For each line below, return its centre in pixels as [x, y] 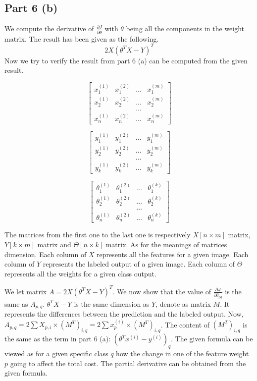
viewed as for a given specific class [56, 353]
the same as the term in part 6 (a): [58, 339]
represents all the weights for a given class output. [80, 273]
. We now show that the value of [162, 291]
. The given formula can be [212, 339]
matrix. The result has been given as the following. [82, 38]
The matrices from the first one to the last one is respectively [98, 235]
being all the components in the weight [185, 28]
